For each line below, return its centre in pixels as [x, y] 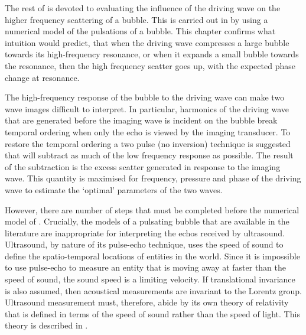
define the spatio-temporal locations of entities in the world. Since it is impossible [152, 256]
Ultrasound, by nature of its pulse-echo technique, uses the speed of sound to [144, 244]
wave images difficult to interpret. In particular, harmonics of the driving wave [147, 108]
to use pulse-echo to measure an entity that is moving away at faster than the [146, 267]
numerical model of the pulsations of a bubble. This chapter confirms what [140, 31]
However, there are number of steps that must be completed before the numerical [152, 209]
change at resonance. [42, 77]
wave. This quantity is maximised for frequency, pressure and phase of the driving [153, 178]
